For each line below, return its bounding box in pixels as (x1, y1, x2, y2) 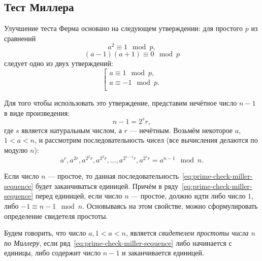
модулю (4, 145, 28, 155)
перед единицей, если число (35, 190, 122, 201)
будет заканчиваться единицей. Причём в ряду (35, 180, 178, 191)
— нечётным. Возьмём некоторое (129, 124, 233, 135)
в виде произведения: (4, 107, 70, 118)
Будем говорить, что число (4, 227, 86, 238)
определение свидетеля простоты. (4, 210, 108, 221)
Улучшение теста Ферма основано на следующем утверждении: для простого (4, 23, 243, 34)
